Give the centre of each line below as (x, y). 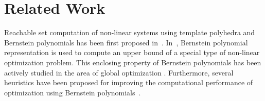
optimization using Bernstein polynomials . (73, 92)
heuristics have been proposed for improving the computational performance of (129, 82)
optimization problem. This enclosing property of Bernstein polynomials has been (133, 62)
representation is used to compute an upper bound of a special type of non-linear (132, 52)
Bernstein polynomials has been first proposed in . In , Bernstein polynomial (126, 42)
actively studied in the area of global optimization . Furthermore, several (119, 72)
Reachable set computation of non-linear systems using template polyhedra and (130, 32)
